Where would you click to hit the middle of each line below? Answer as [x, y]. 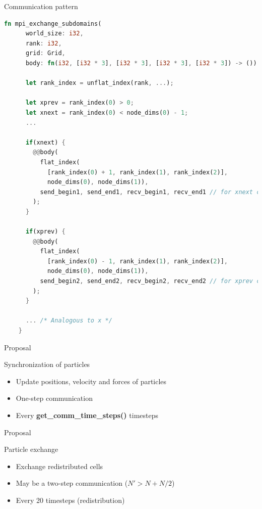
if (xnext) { [45, 142]
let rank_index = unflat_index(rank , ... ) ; [100, 83]
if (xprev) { [45, 232]
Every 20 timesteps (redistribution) [70, 500]
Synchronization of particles [47, 364]
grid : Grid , [45, 53]
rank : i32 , [44, 43]
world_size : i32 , [54, 34]
